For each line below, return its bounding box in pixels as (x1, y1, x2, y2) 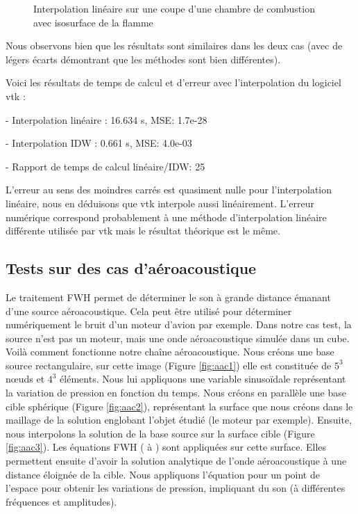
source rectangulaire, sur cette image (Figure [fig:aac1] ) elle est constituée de (6, 358, 332, 372)
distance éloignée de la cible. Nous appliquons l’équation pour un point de (6, 467, 320, 481)
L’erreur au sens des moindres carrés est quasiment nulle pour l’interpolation (6, 182, 332, 197)
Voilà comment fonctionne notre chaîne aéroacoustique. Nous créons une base (6, 344, 334, 359)
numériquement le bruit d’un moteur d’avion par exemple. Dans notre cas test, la (6, 317, 352, 332)
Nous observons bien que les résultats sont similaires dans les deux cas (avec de (6, 38, 343, 53)
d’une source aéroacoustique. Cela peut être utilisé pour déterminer (6, 303, 292, 318)
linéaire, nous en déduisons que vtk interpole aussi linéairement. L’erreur (6, 195, 314, 210)
